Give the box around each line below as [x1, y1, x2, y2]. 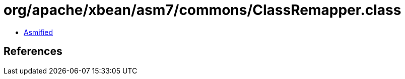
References [4, 45, 62, 58]
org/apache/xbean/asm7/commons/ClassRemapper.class [4, 1, 401, 18]
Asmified [24, 27, 53, 36]
